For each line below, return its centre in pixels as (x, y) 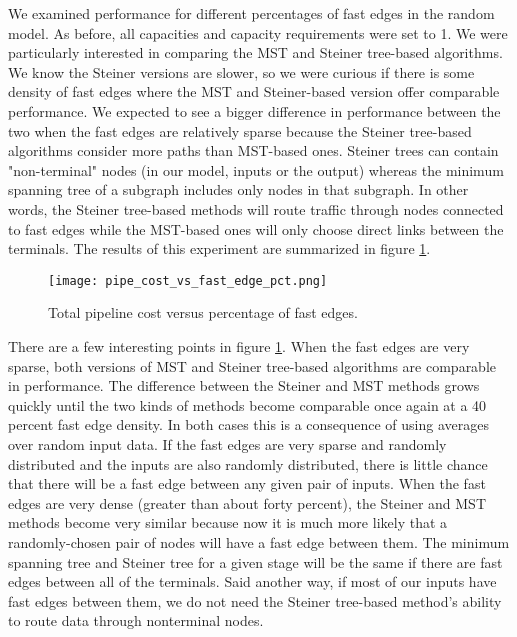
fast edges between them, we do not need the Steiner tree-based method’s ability (255, 600)
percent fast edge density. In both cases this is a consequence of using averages (248, 424)
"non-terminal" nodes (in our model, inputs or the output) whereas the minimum (256, 169)
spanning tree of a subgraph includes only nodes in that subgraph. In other (238, 189)
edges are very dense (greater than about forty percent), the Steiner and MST (247, 502)
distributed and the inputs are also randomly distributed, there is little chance (248, 463)
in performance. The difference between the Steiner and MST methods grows (244, 385)
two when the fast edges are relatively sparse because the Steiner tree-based (240, 130)
